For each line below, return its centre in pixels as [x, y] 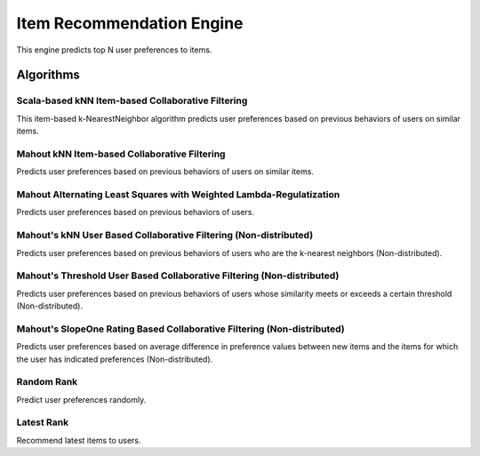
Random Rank [47, 382]
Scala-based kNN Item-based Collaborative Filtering [132, 100]
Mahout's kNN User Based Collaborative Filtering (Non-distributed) [165, 236]
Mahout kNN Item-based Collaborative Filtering [121, 154]
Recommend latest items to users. [79, 440]
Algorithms [48, 75]
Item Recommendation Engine [130, 23]
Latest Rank [43, 422]
